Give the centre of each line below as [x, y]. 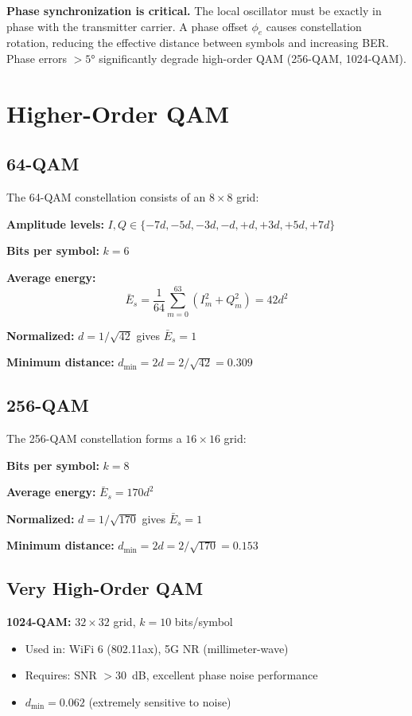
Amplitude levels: [55, 223]
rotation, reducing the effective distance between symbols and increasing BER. [198, 43]
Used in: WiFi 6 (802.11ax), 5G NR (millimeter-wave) [157, 648]
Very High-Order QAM [105, 588]
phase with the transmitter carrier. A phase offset [127, 26]
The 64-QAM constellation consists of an [106, 197]
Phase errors [37, 58]
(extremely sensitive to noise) [160, 702]
